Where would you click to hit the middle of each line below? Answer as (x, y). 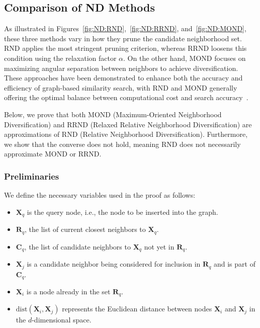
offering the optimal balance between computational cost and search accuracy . (126, 97)
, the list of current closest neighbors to (85, 229)
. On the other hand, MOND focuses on (185, 58)
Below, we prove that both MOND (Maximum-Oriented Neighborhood (113, 114)
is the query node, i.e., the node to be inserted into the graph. (122, 212)
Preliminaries (32, 176)
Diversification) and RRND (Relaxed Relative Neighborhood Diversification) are (128, 124)
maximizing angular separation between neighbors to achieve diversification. (121, 68)
